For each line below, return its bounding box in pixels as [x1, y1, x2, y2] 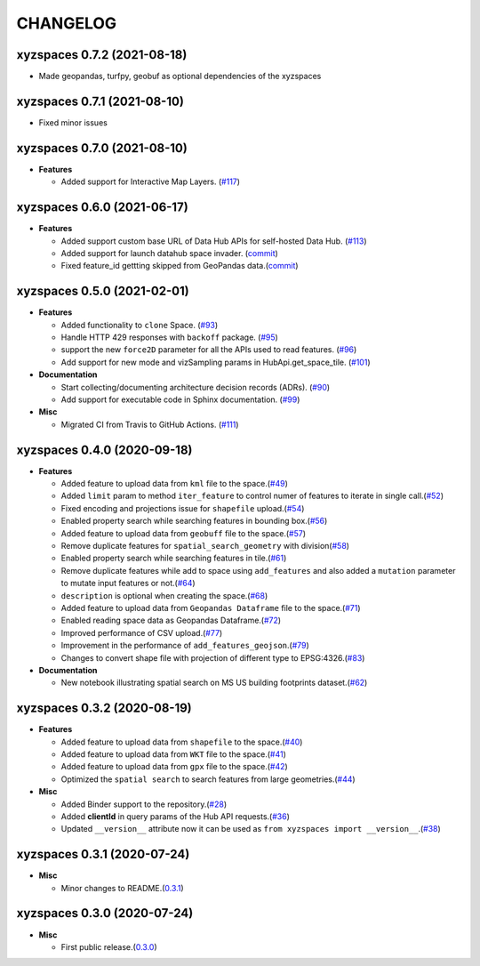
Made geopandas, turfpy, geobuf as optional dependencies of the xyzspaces [38, 71, 322, 82]
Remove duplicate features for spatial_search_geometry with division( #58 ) [60, 541, 350, 551]
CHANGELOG [16, 13, 117, 33]
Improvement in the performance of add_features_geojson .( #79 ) [60, 640, 310, 651]
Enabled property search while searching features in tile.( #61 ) [60, 552, 287, 564]
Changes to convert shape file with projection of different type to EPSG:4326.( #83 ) [60, 652, 365, 663]
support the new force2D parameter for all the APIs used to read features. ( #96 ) [60, 344, 357, 355]
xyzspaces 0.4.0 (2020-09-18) [16, 442, 193, 457]
